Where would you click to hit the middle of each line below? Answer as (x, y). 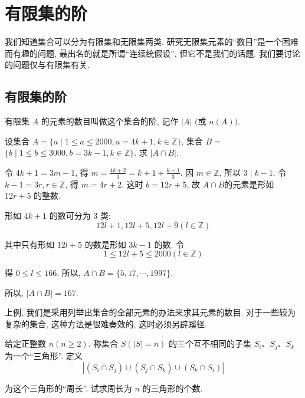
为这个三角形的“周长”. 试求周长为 (68, 388)
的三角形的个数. (173, 388)
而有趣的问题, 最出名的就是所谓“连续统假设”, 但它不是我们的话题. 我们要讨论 (152, 53)
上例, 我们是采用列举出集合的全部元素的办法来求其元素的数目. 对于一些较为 (150, 312)
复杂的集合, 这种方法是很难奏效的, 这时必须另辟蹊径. (106, 323)
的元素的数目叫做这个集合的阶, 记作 (110, 121)
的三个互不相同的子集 (210, 343)
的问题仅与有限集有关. (47, 65)
